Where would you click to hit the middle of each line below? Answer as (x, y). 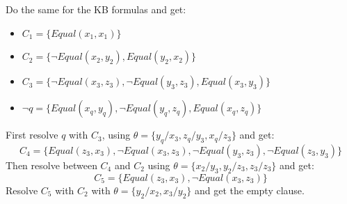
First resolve (32, 135)
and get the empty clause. (250, 190)
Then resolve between (51, 165)
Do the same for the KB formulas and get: (96, 9)
